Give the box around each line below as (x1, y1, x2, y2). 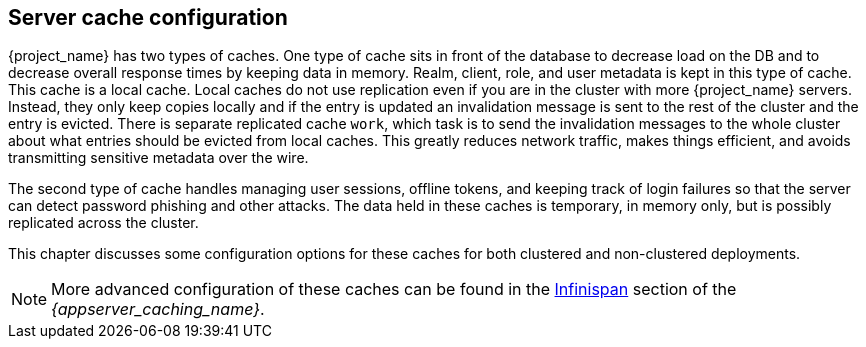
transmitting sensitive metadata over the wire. (8, 149, 309, 167)
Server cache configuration (8, 5, 288, 30)
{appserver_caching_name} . (51, 299, 265, 320)
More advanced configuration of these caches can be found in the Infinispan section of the (51, 279, 737, 300)
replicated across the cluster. (8, 214, 199, 232)
